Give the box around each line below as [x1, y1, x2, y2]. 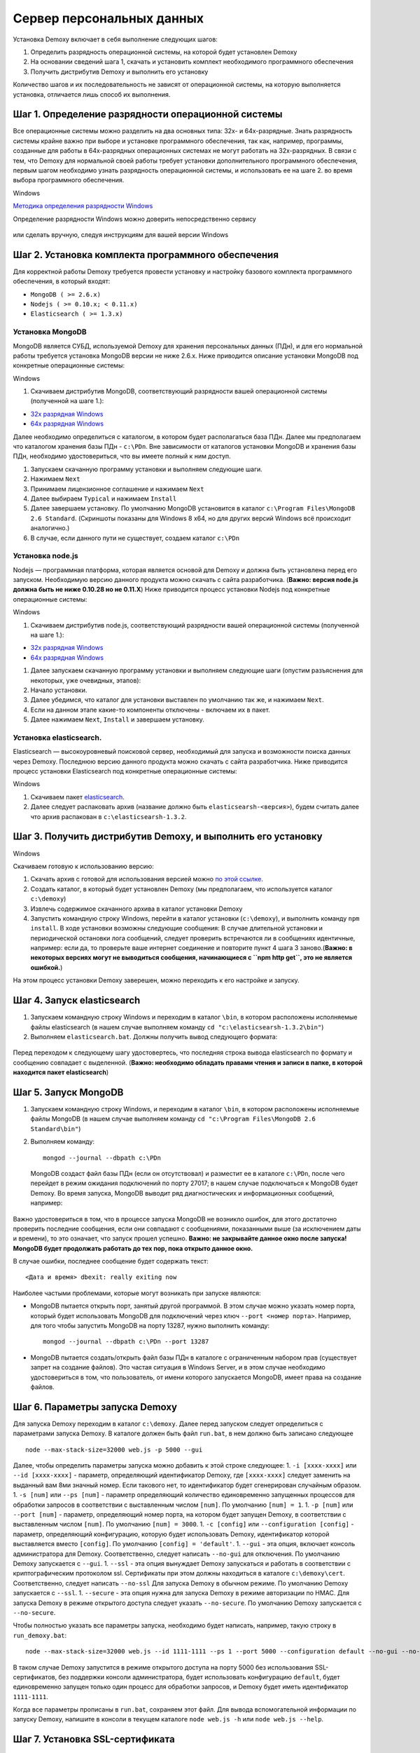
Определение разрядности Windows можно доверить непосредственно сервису [13, 215, 257, 223]
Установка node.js [13, 551, 78, 561]
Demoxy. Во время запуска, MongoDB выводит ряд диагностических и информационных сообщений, [30, 1189, 335, 1197]
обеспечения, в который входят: [13, 277, 111, 285]
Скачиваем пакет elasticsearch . [30, 792, 125, 801]
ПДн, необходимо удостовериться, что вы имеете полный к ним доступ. [13, 452, 231, 461]
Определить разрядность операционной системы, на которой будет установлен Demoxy [30, 48, 297, 56]
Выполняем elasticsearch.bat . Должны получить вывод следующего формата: [30, 1032, 278, 1041]
